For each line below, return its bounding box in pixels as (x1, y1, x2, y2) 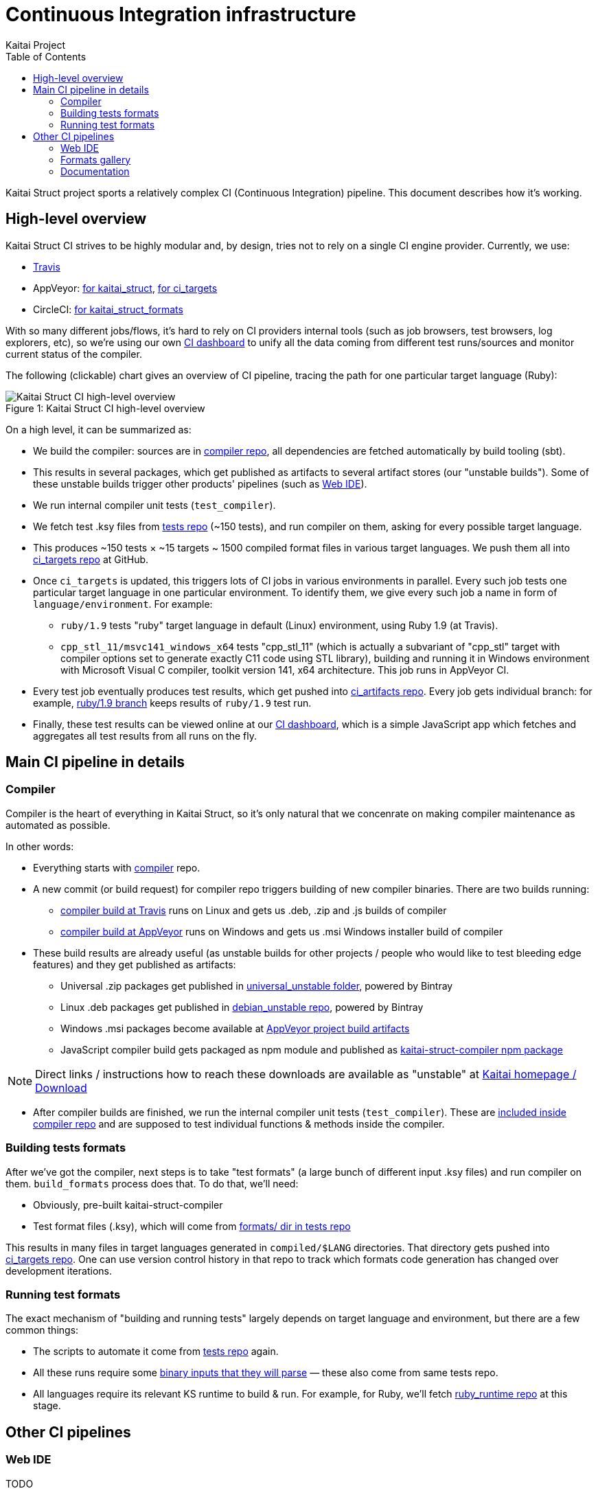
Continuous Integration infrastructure (5, 3, 356, 26)
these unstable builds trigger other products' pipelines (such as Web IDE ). (33, 477, 367, 490)
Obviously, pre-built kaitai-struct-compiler (33, 1198, 223, 1211)
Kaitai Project (5, 38, 66, 51)
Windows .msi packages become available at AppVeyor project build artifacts (60, 1022, 410, 1034)
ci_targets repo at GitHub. (33, 553, 149, 565)
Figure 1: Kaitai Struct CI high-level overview (5, 402, 205, 414)
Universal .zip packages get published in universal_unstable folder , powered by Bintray (60, 979, 453, 992)
